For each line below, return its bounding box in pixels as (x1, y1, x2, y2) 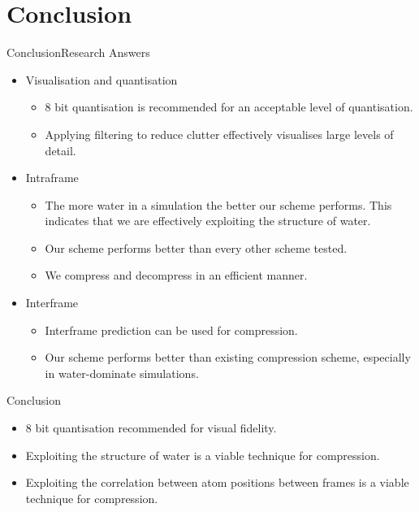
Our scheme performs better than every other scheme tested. (45, 239, 348, 256)
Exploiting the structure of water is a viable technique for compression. (25, 446, 380, 463)
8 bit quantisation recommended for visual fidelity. (25, 419, 277, 436)
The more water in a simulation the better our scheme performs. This (45, 196, 392, 213)
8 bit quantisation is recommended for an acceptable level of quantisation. (45, 98, 413, 115)
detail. (45, 141, 76, 158)
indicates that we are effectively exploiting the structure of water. (45, 212, 371, 229)
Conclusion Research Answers (6, 44, 150, 61)
